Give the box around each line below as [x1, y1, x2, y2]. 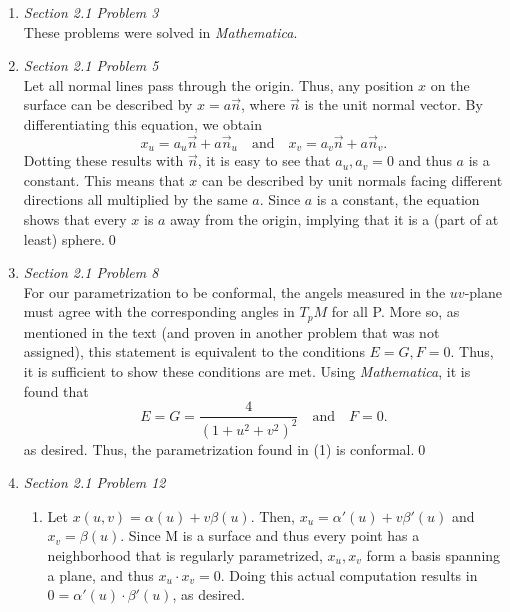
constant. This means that [23, 169, 185, 190]
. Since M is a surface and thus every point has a [120, 525, 420, 546]
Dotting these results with [23, 150, 184, 171]
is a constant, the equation [316, 189, 480, 210]
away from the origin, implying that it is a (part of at [170, 209, 499, 230]
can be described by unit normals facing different [201, 169, 503, 190]
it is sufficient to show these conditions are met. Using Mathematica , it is [23, 361, 471, 382]
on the [430, 74, 470, 95]
